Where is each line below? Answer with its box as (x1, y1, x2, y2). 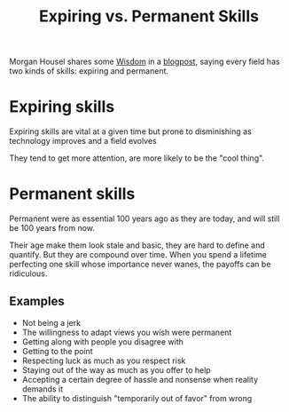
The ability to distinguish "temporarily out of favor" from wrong (21, 392, 253, 403)
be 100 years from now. (9, 223, 96, 234)
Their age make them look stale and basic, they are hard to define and (9, 240, 265, 250)
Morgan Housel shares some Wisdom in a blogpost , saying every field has (9, 56, 281, 67)
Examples (9, 294, 65, 309)
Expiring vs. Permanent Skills (38, 6, 260, 27)
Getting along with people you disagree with (21, 336, 184, 347)
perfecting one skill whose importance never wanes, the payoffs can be (9, 259, 271, 270)
